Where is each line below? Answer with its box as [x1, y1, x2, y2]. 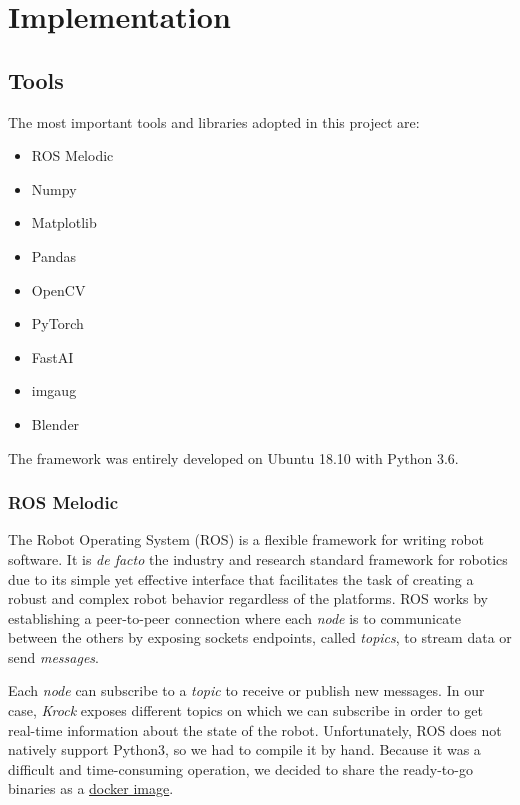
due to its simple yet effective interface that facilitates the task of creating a [8, 568, 474, 589]
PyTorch [31, 313, 84, 334]
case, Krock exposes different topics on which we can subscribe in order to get [8, 700, 483, 721]
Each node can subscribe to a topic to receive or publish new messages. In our [8, 680, 485, 701]
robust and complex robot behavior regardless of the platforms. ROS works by [8, 588, 488, 609]
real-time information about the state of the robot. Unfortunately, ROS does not [8, 719, 502, 740]
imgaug [31, 380, 77, 401]
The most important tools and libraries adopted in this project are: [8, 111, 420, 132]
